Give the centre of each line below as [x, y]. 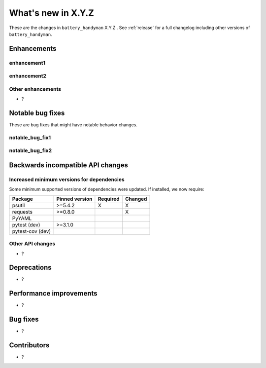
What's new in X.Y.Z [52, 13]
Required [109, 199]
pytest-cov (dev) [32, 231]
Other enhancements [35, 89]
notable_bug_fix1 [30, 137]
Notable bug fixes [37, 113]
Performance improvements [53, 294]
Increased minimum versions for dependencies [67, 180]
